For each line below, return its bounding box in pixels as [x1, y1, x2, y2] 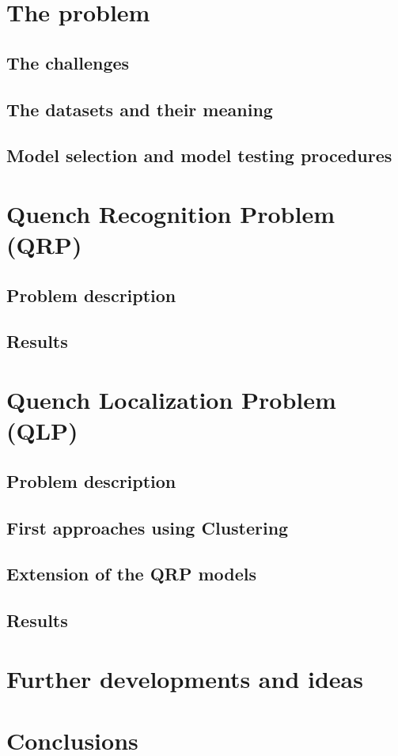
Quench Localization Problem [6, 384, 336, 416]
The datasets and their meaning [6, 96, 273, 121]
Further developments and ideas [6, 662, 363, 694]
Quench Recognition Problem [6, 197, 335, 229]
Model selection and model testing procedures [6, 143, 392, 168]
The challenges [6, 50, 130, 74]
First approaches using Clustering [6, 515, 289, 539]
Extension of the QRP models [6, 561, 257, 586]
